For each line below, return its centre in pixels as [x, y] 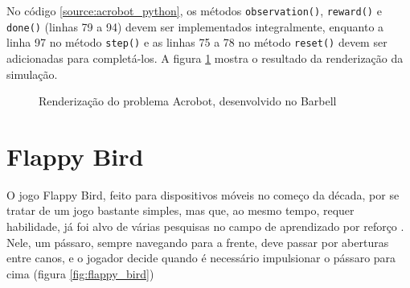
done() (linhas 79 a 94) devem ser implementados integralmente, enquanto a [195, 26]
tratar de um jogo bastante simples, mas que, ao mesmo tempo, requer [180, 210]
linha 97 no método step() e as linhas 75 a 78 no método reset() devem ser [197, 42]
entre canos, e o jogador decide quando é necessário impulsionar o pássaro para [201, 258]
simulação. [32, 74]
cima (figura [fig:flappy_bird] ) [80, 273]
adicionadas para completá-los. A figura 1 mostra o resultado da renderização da [205, 58]
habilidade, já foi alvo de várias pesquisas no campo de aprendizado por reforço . [205, 226]
